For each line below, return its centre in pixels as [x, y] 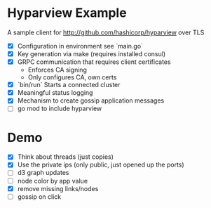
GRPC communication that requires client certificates [94, 62]
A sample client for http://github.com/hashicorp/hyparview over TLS [106, 32]
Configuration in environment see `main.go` [80, 46]
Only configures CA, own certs [72, 77]
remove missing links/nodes [58, 188]
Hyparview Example [67, 13]
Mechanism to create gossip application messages [91, 100]
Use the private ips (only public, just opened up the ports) [101, 165]
